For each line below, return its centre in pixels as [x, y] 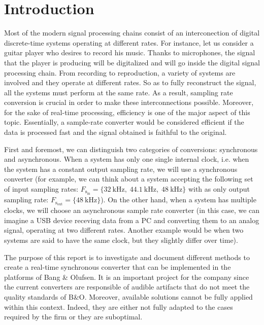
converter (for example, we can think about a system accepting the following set [129, 179]
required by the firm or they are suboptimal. [73, 317]
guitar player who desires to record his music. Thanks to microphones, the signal [130, 52]
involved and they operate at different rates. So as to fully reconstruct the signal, [130, 82]
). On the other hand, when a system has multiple [178, 200]
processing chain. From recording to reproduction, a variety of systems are [120, 72]
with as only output [219, 189]
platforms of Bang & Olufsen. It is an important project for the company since [127, 277]
